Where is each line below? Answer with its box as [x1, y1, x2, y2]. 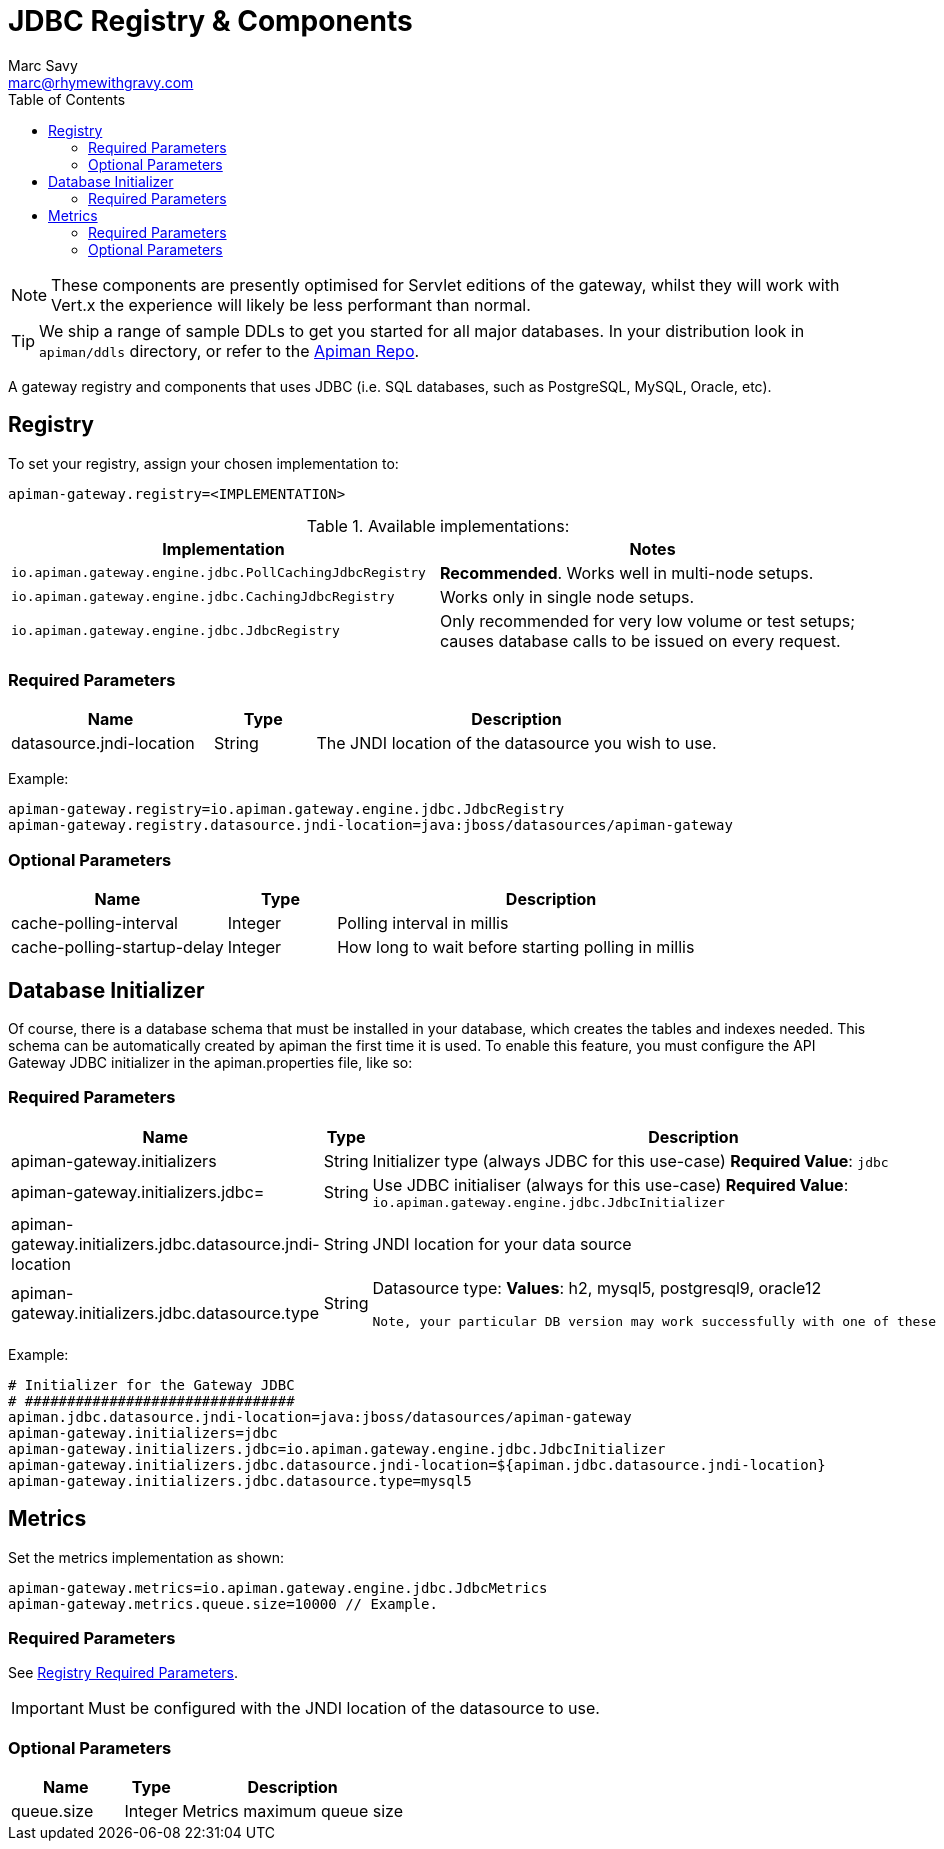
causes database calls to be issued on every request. [440, 630, 841, 651]
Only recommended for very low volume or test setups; [440, 610, 855, 631]
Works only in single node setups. [440, 586, 695, 607]
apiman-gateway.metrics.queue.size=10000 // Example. [8, 1595, 438, 1612]
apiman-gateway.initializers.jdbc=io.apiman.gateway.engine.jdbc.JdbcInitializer [8, 1440, 666, 1457]
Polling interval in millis [337, 913, 509, 934]
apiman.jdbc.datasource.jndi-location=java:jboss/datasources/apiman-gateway [8, 1408, 632, 1425]
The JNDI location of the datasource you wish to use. [316, 733, 717, 754]
